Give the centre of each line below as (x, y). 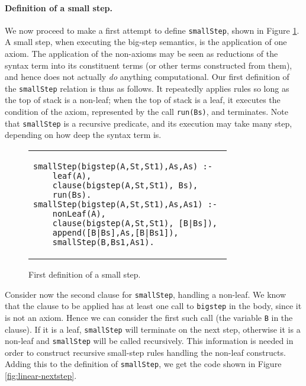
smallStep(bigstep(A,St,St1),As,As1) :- (125, 204)
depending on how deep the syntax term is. (83, 135)
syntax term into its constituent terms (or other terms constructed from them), (149, 65)
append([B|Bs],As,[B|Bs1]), (115, 232)
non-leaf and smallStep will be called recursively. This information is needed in (149, 341)
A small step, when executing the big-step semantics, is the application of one (146, 42)
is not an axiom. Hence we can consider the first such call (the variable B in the (149, 317)
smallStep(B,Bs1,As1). (103, 242)
